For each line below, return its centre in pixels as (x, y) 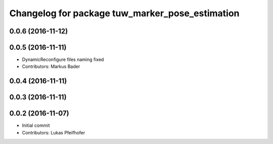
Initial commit (36, 125)
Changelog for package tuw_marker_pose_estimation (124, 13)
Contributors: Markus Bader (51, 66)
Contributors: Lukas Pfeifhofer (54, 132)
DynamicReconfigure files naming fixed (63, 60)
